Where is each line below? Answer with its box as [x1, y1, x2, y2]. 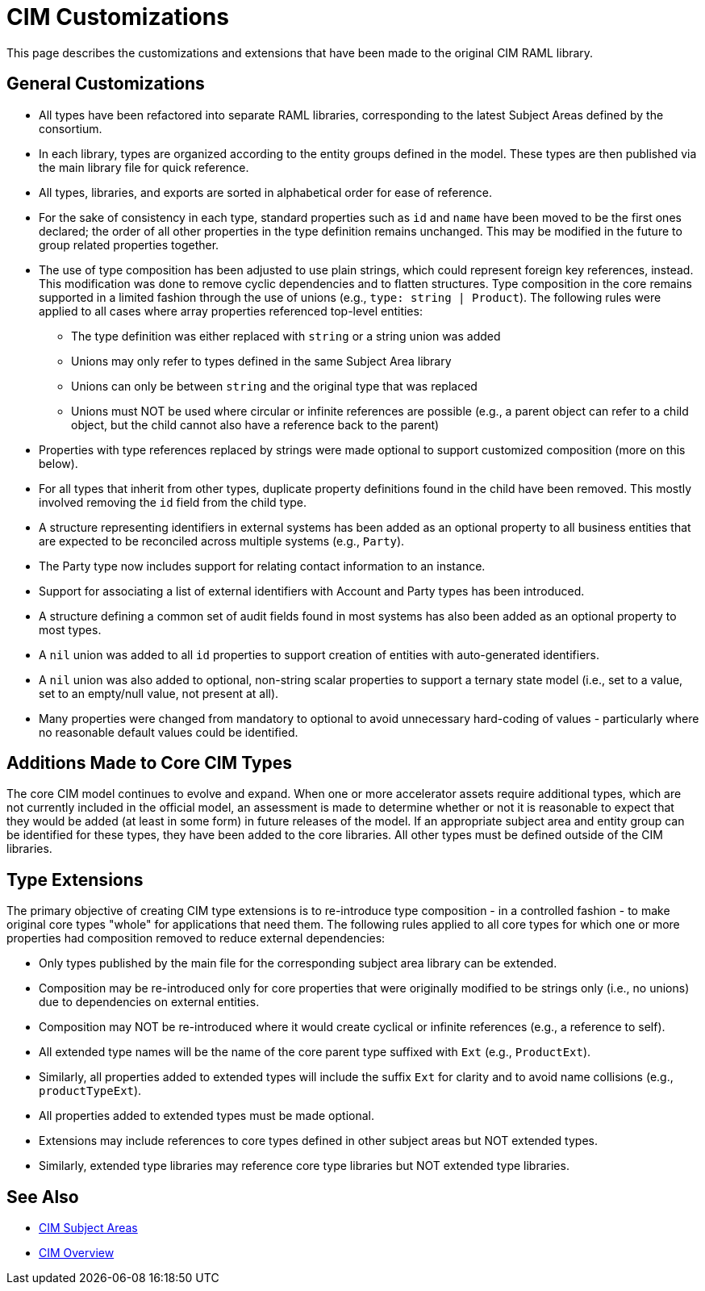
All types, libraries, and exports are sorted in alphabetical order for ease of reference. [39, 185, 493, 199]
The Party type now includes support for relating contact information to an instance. [39, 558, 486, 573]
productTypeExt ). [39, 1084, 142, 1098]
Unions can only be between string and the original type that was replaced [71, 378, 478, 393]
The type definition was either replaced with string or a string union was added [71, 328, 501, 343]
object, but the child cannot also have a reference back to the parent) [71, 417, 440, 432]
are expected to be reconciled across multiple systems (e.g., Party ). [39, 533, 405, 548]
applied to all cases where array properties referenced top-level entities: [39, 303, 423, 318]
